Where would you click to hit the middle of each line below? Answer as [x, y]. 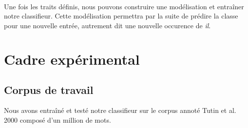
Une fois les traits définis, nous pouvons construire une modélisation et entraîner [124, 6]
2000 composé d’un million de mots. [57, 119]
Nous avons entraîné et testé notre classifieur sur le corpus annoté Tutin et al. [120, 110]
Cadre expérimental [72, 59]
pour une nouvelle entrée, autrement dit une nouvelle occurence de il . [107, 25]
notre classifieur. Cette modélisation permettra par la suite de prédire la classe [121, 16]
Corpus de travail [49, 90]
